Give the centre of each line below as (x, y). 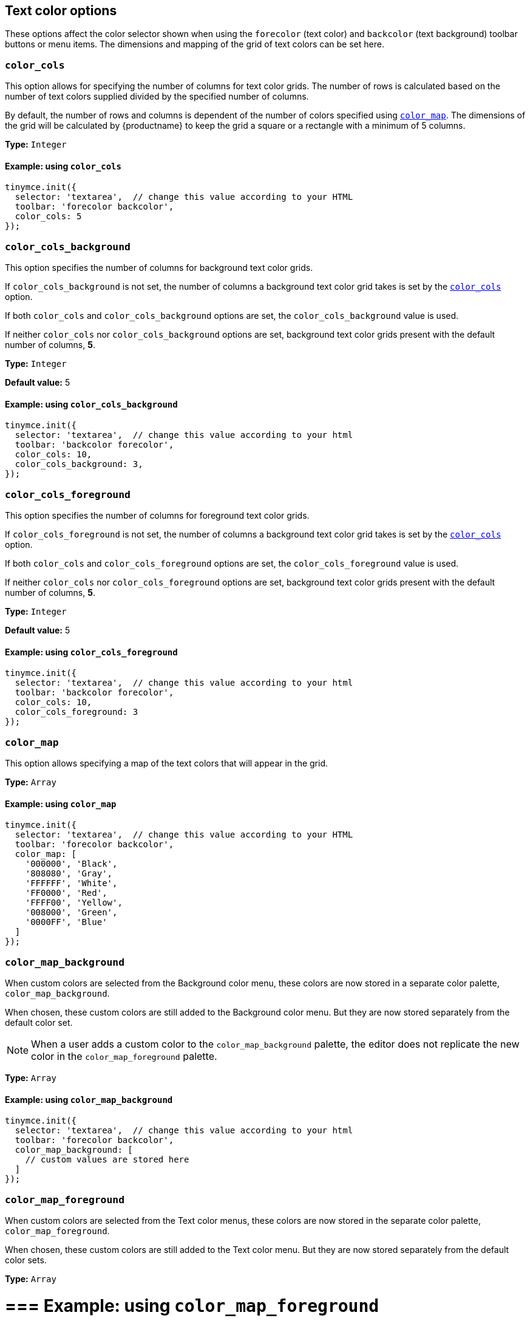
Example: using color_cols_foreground (91, 652)
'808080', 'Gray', (69, 874)
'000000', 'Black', (71, 864)
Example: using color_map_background (89, 1099)
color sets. (26, 1260)
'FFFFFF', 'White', (71, 883)
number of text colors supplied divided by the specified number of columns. (157, 97)
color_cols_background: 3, (79, 464)
